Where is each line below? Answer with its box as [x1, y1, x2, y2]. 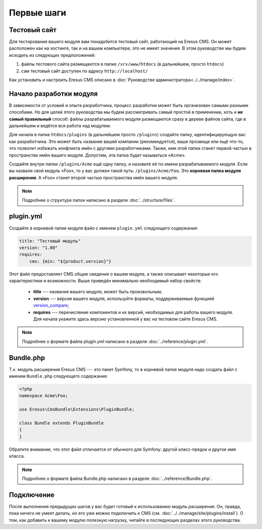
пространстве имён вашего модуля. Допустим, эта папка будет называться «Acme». [9, 152, 186, 158]
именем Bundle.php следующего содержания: [9, 373, 108, 379]
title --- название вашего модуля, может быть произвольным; [33, 289, 163, 295]
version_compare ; [33, 302, 69, 308]
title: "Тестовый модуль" [19, 238, 81, 244]
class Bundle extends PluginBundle [19, 421, 104, 426]
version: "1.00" [19, 245, 58, 250]
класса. [9, 453, 25, 459]
